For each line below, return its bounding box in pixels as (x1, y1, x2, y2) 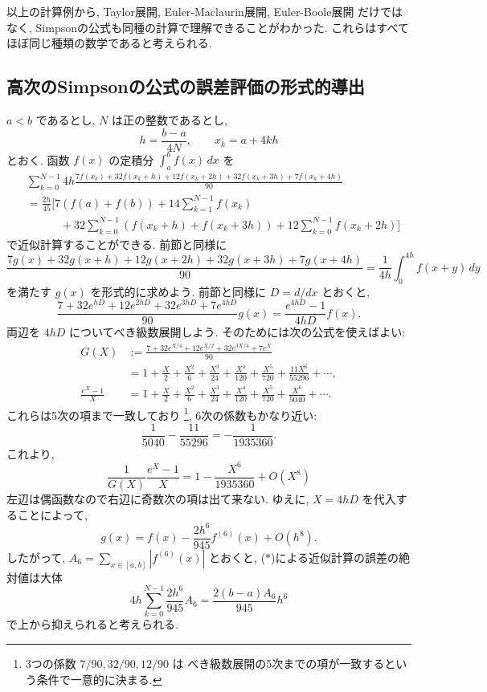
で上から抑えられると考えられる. (6, 616, 178, 633)
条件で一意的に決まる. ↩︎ (36, 670, 162, 687)
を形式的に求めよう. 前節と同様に (90, 283, 267, 299)
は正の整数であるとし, (112, 111, 227, 128)
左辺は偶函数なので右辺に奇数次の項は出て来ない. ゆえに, (6, 490, 309, 507)
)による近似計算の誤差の (271, 548, 399, 565)
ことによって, (17, 506, 88, 523)
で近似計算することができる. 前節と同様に (6, 235, 227, 252)
